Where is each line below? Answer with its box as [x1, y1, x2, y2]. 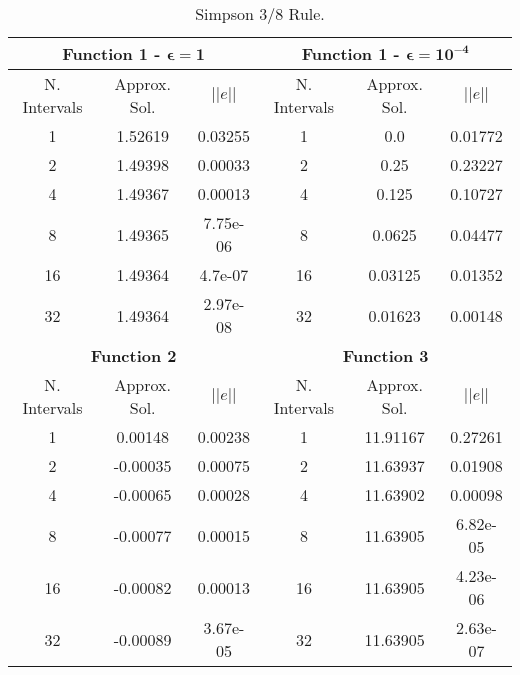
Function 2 [90, 344, 177, 367]
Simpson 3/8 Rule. [195, 2, 325, 25]
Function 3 [342, 344, 429, 367]
